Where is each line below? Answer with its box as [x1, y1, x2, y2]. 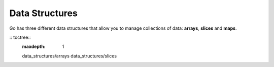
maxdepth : [22, 43, 46, 50]
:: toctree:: [9, 34, 31, 40]
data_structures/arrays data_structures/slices [22, 53, 117, 59]
